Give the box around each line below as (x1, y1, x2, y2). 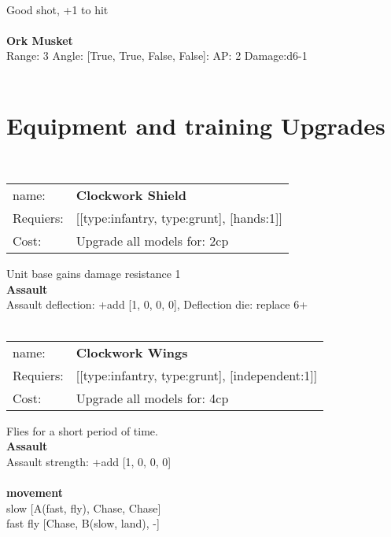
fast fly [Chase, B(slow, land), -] (6, 515, 160, 531)
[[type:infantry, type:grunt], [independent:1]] (76, 365, 318, 384)
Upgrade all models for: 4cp (76, 388, 229, 407)
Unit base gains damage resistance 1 (6, 265, 181, 282)
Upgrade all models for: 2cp (76, 231, 229, 250)
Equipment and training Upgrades (6, 109, 385, 141)
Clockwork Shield (76, 186, 187, 205)
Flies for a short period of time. (6, 422, 158, 439)
